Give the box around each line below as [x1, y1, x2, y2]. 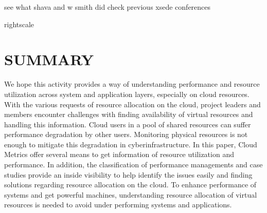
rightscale [4, 18, 34, 29]
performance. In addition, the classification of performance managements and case [4, 159, 263, 170]
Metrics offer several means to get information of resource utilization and [4, 149, 234, 160]
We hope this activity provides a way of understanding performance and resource [4, 79, 260, 89]
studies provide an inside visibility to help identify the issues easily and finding [4, 169, 253, 180]
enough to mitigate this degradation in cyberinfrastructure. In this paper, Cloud [4, 139, 257, 149]
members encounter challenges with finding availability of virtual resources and [4, 109, 253, 120]
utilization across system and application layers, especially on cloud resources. [4, 88, 250, 99]
